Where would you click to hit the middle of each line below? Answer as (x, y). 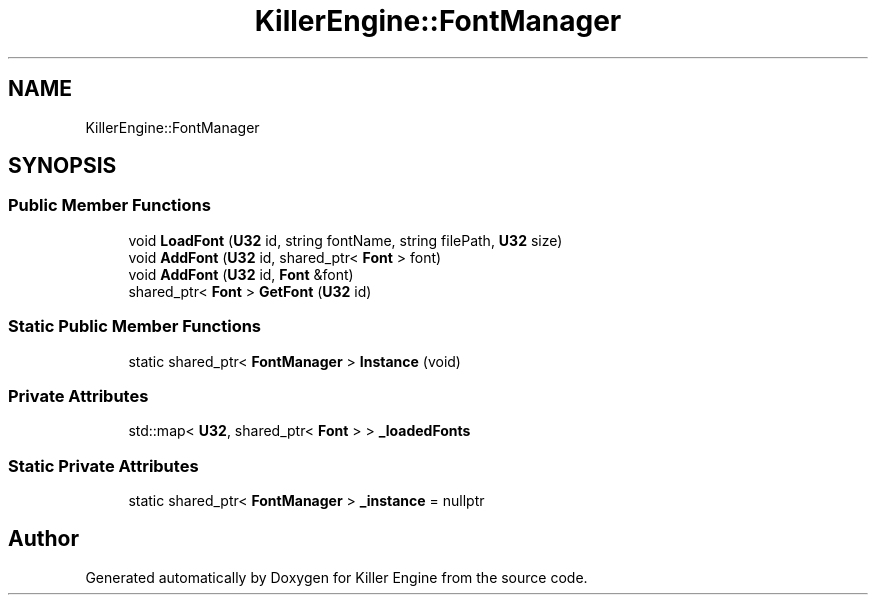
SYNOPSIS (62, 166)
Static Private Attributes (103, 465)
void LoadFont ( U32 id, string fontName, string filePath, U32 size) (345, 240)
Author (43, 539)
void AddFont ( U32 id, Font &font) (241, 274)
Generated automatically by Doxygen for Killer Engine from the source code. (336, 577)
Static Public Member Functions (135, 326)
